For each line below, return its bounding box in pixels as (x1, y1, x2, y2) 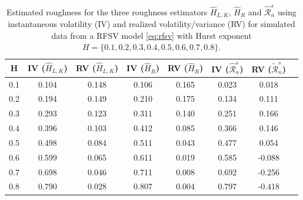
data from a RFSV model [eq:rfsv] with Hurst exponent (51, 29, 252, 41)
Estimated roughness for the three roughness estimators (6, 5, 208, 18)
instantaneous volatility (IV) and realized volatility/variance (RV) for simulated (8, 18, 295, 30)
